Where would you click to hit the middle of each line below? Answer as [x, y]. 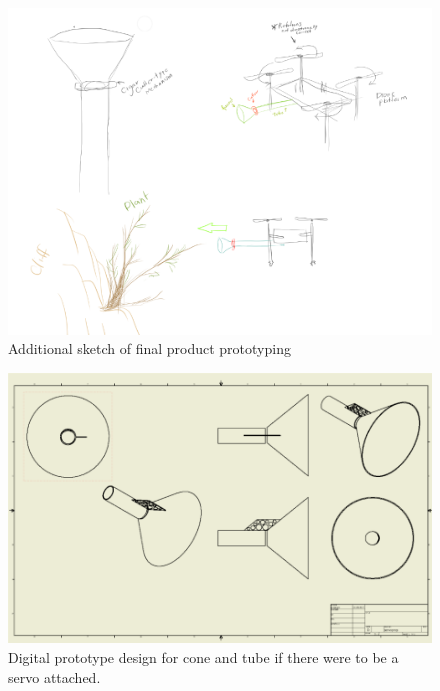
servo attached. [54, 676]
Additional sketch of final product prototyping [149, 348]
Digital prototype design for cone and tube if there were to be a [203, 657]
